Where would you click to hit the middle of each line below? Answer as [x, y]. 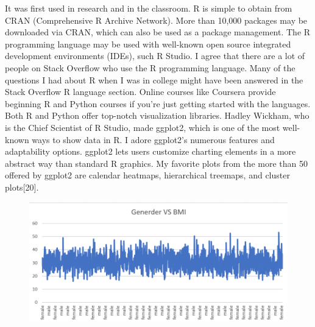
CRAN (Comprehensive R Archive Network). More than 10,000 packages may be [156, 20]
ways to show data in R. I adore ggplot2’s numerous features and [153, 139]
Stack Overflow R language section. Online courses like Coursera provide [140, 92]
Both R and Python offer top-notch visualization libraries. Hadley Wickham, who [157, 115]
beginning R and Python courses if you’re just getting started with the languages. [158, 103]
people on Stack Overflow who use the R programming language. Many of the [150, 67]
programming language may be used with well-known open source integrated [148, 44]
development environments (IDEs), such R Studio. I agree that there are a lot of [155, 56]
